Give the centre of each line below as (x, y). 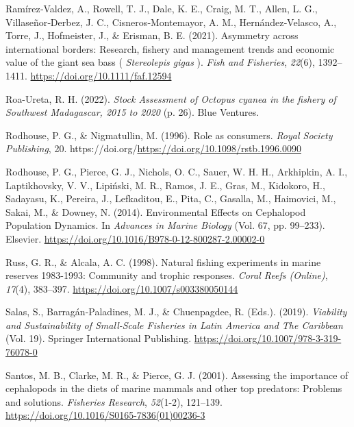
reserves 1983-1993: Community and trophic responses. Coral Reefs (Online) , (167, 275)
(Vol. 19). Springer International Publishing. (99, 338)
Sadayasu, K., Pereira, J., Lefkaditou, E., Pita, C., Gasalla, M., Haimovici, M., (171, 198)
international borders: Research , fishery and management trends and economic (170, 48)
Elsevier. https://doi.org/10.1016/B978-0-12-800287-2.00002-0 (135, 238)
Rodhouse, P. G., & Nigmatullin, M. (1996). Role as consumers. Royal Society (169, 135)
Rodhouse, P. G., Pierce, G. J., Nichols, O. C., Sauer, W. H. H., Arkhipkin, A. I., (177, 171)
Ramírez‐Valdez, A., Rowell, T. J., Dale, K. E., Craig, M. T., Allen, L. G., (162, 8)
